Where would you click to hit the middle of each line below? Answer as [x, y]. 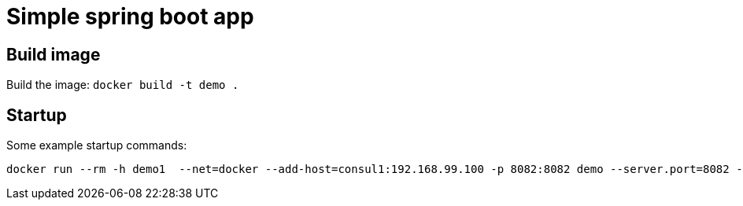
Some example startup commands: [97, 145]
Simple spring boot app [130, 17]
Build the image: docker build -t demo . [123, 85]
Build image [54, 54]
